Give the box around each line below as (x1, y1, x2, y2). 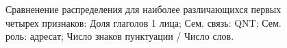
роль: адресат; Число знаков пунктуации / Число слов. (5, 29, 234, 43)
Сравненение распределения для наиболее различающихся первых (5, 2, 282, 16)
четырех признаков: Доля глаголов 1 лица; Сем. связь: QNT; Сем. (5, 15, 282, 29)
